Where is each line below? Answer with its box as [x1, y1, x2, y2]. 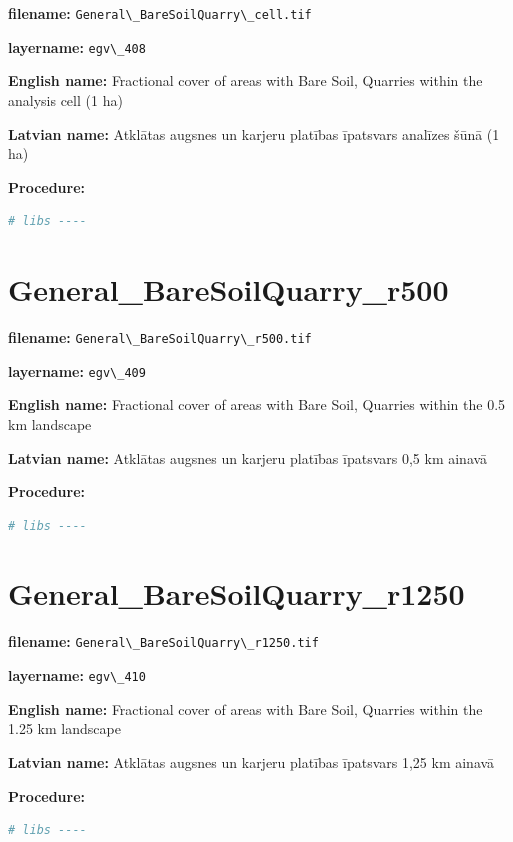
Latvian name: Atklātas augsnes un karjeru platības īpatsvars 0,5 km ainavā [8, 447, 488, 468]
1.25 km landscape [8, 718, 121, 739]
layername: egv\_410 [8, 665, 146, 686]
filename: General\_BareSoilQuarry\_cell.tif [8, 3, 312, 23]
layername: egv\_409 [8, 360, 146, 381]
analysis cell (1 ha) [8, 89, 123, 110]
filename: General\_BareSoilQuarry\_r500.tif [8, 327, 312, 347]
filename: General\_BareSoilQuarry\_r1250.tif [8, 631, 319, 652]
